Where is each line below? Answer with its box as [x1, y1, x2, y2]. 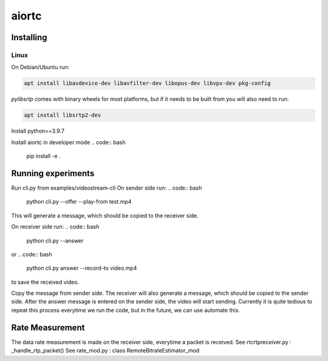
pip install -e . [26, 153, 61, 160]
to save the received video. [11, 278, 79, 286]
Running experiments [11, 168, 95, 179]
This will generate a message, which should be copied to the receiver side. [11, 211, 199, 219]
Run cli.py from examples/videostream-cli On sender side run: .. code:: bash [11, 184, 202, 191]
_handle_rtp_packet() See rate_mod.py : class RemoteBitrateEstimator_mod [11, 347, 200, 354]
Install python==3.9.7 [11, 128, 65, 135]
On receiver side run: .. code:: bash [11, 223, 100, 230]
